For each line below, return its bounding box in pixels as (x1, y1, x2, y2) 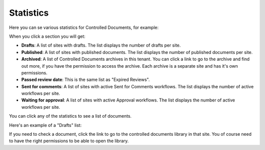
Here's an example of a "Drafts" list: (9, 122, 82, 128)
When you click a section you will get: (9, 33, 86, 39)
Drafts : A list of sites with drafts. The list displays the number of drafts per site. (21, 42, 181, 49)
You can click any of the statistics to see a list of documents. (9, 113, 132, 119)
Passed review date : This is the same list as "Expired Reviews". (21, 76, 150, 83)
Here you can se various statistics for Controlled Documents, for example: (9, 25, 159, 30)
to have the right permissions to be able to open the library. (9, 138, 129, 144)
